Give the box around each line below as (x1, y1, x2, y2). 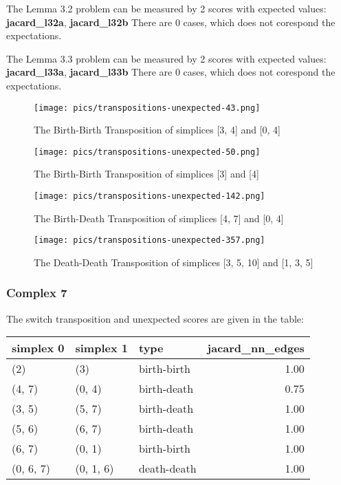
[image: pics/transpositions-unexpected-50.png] (34, 147, 261, 157)
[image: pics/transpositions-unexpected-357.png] (34, 235, 265, 246)
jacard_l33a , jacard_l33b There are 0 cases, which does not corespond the (6, 65, 335, 79)
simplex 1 (75, 340, 128, 356)
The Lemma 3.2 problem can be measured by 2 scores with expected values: (6, 1, 327, 15)
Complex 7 (6, 284, 67, 301)
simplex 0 (12, 340, 65, 356)
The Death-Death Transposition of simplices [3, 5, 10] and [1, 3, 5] (34, 255, 313, 269)
